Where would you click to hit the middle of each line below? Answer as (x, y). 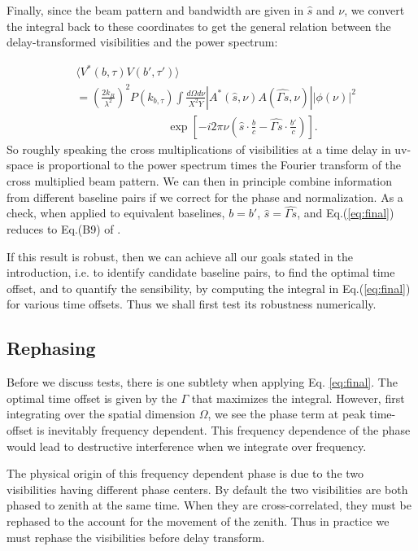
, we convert (374, 10)
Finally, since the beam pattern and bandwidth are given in (155, 10)
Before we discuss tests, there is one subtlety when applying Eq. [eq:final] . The (202, 382)
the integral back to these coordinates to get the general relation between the (199, 26)
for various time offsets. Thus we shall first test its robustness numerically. (192, 304)
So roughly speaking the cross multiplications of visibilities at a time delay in (199, 149)
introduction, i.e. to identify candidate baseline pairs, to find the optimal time (201, 272)
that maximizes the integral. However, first (298, 398)
